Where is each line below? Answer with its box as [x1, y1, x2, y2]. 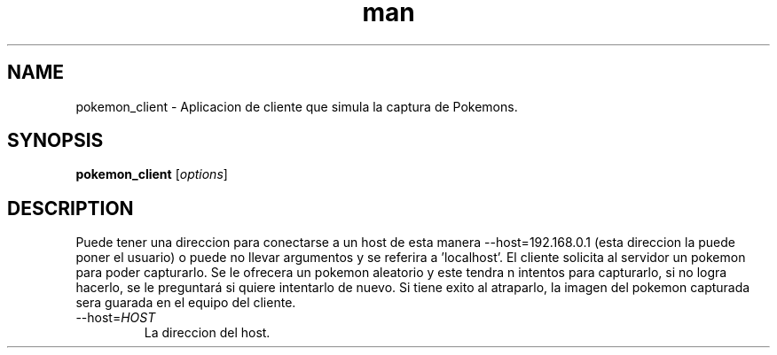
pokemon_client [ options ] [75, 166, 228, 182]
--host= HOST [75, 310, 156, 326]
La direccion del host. [144, 325, 271, 341]
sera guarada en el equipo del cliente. [75, 295, 296, 311]
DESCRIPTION [7, 197, 134, 220]
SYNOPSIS [7, 129, 104, 152]
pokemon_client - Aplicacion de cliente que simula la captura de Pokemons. [75, 98, 518, 114]
